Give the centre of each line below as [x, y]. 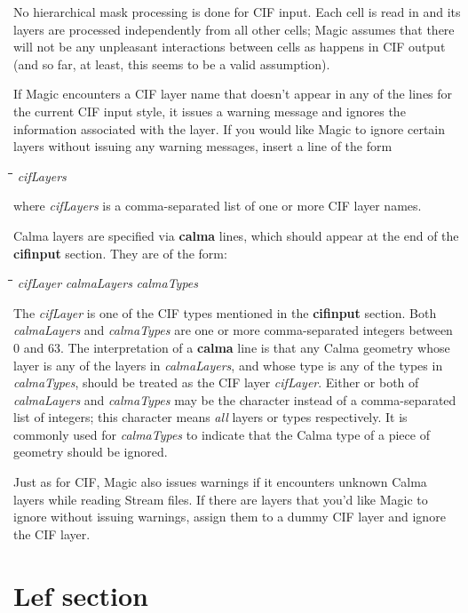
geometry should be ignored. [91, 452]
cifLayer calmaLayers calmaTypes [108, 283]
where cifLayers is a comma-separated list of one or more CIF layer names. [218, 206]
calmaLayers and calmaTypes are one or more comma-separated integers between [233, 330]
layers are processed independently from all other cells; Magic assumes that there [234, 29]
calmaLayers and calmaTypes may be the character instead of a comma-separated [235, 399]
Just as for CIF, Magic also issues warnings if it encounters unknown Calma [220, 482]
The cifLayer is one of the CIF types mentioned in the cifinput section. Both [225, 312]
